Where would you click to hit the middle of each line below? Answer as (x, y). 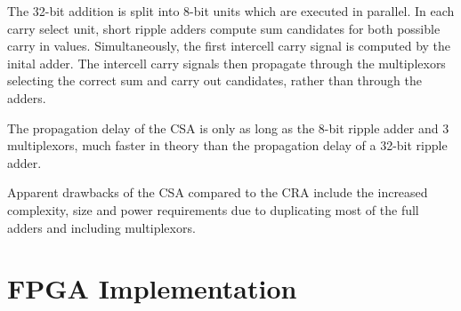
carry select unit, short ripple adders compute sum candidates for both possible (224, 28)
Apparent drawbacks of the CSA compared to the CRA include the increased (218, 192)
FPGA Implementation (152, 288)
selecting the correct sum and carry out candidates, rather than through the (215, 80)
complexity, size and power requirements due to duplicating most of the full (213, 209)
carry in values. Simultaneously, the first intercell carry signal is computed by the (229, 46)
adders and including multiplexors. (101, 227)
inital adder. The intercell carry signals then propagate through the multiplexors (226, 63)
